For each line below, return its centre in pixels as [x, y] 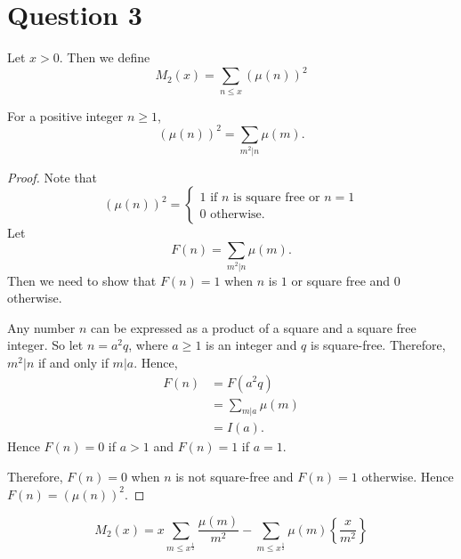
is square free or [277, 198]
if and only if [73, 362]
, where [148, 345]
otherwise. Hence [408, 477]
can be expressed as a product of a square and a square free [254, 327]
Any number [41, 327]
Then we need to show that [82, 280]
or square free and [341, 280]
